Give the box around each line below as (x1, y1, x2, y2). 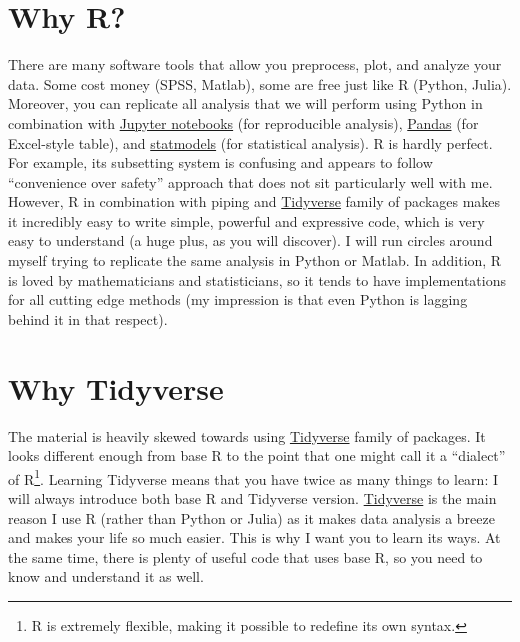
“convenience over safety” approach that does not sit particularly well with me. (8, 171, 493, 192)
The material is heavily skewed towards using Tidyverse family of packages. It (8, 425, 486, 446)
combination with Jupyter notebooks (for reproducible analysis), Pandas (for (8, 112, 479, 133)
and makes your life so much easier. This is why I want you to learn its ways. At (8, 527, 501, 548)
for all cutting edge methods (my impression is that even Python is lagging (8, 289, 468, 310)
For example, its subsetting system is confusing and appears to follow (8, 152, 433, 173)
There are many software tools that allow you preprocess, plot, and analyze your (8, 54, 502, 75)
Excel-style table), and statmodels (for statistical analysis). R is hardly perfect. (8, 132, 493, 153)
